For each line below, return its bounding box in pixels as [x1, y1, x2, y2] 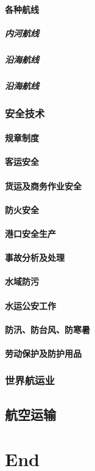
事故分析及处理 [5, 251, 65, 264]
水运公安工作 [5, 299, 56, 312]
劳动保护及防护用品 [5, 346, 82, 359]
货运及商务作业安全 [5, 179, 82, 192]
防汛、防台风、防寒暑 [5, 323, 90, 335]
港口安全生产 [5, 227, 56, 239]
